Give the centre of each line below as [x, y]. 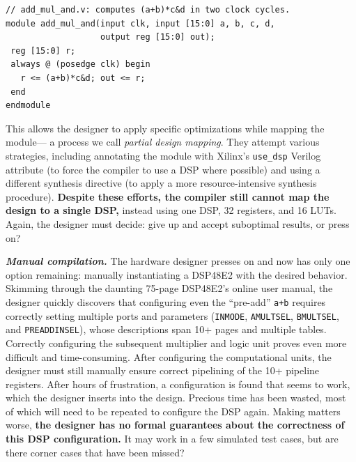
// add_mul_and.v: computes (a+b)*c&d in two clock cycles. [148, 10]
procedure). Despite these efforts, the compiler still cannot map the [168, 196]
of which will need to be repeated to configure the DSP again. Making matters [173, 411]
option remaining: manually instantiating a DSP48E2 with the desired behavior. [177, 274]
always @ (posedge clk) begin [80, 64]
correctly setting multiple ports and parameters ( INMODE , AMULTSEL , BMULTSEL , [172, 315]
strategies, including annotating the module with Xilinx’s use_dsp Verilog [163, 155]
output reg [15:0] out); [158, 37]
